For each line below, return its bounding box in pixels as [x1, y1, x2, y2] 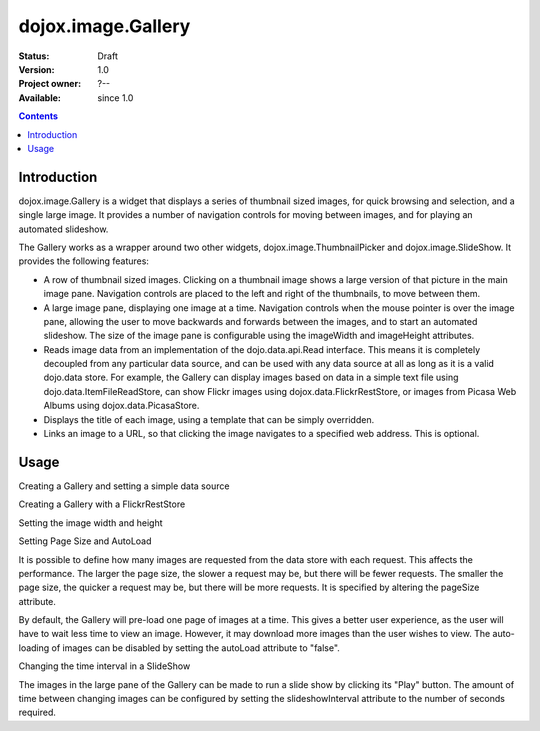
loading [18, 641, 50, 654]
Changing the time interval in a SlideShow [18, 660, 191, 672]
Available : [18, 91, 62, 104]
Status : [18, 50, 50, 62]
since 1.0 [97, 91, 134, 104]
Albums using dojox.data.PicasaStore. [43, 400, 200, 412]
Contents [18, 110, 59, 122]
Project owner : [18, 78, 82, 90]
